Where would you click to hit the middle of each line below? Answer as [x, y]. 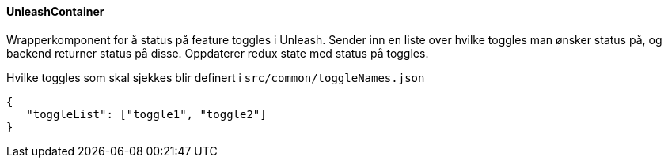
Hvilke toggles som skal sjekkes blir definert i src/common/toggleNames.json [216, 77]
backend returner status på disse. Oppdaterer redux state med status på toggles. [218, 53]
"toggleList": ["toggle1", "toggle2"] [146, 114]
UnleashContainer [55, 11]
